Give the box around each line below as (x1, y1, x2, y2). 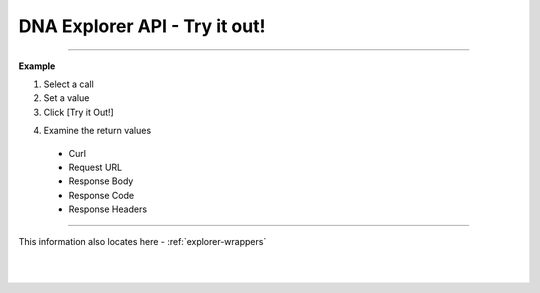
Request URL (68, 161, 123, 173)
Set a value (43, 92, 90, 104)
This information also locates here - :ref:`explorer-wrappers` (18, 236, 267, 248)
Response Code (68, 189, 135, 201)
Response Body (68, 175, 134, 187)
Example (18, 60, 56, 72)
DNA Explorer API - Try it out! (18, 15, 266, 37)
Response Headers (68, 203, 148, 215)
